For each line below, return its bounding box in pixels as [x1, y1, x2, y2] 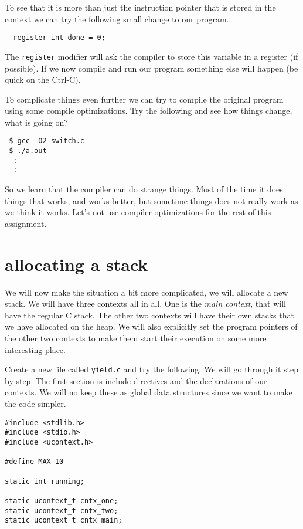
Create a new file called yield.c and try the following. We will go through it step [5, 363, 299, 375]
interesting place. [5, 343, 66, 355]
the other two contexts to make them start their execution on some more [5, 331, 267, 344]
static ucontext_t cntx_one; [5, 496, 118, 505]
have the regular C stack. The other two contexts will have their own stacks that [5, 308, 294, 321]
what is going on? [5, 116, 68, 128]
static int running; [5, 477, 85, 486]
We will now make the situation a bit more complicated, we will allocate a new [5, 286, 288, 298]
